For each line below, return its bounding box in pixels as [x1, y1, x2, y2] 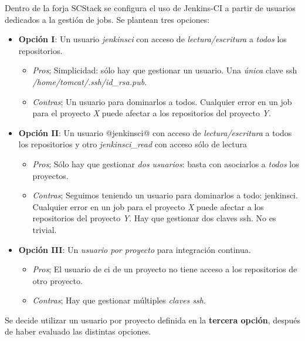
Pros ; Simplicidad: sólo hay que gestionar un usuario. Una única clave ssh [32, 64, 297, 76]
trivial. [32, 223, 57, 235]
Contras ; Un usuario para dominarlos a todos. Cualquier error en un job [32, 95, 292, 107]
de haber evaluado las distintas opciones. [5, 325, 151, 337]
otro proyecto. [32, 274, 83, 286]
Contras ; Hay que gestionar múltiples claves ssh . [32, 294, 206, 306]
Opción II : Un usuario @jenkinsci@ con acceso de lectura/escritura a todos [18, 126, 292, 139]
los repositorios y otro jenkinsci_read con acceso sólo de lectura [18, 138, 248, 150]
